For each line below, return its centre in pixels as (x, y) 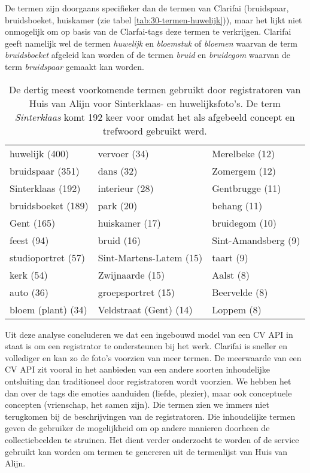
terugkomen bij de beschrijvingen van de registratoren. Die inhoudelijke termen (150, 416)
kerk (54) (29, 274)
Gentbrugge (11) (247, 188)
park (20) (118, 205)
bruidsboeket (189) (49, 205)
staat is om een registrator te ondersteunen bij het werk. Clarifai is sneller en (146, 346)
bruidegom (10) (244, 222)
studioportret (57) (47, 257)
